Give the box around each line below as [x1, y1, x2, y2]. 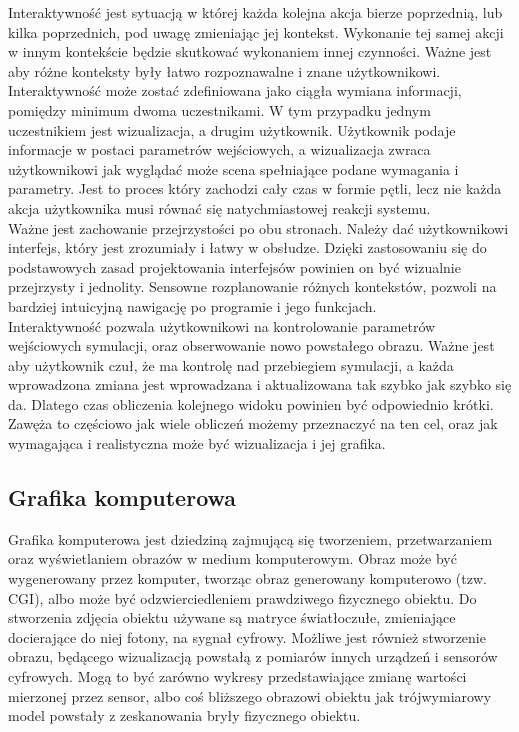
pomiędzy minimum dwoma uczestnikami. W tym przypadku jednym [8, 99, 431, 120]
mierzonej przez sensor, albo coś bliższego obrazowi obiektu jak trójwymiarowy [8, 685, 492, 706]
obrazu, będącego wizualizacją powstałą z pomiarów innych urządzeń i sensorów [8, 646, 498, 667]
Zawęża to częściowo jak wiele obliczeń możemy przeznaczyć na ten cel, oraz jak [8, 413, 498, 434]
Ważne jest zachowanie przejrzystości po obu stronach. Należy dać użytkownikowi [8, 217, 509, 238]
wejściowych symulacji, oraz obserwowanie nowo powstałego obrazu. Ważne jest [8, 335, 495, 356]
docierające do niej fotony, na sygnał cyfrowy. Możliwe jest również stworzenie [8, 626, 486, 647]
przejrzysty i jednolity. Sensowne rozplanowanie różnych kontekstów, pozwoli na [8, 276, 497, 297]
